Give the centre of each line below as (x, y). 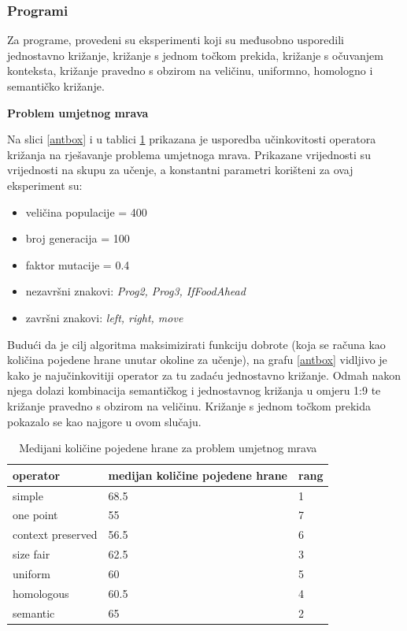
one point (35, 515)
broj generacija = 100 (78, 238)
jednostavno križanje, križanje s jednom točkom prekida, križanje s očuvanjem (195, 55)
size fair (31, 554)
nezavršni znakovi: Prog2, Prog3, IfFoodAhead (135, 291)
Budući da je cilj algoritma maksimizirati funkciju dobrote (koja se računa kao (196, 344)
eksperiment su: (45, 185)
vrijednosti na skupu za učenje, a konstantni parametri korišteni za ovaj (180, 170)
